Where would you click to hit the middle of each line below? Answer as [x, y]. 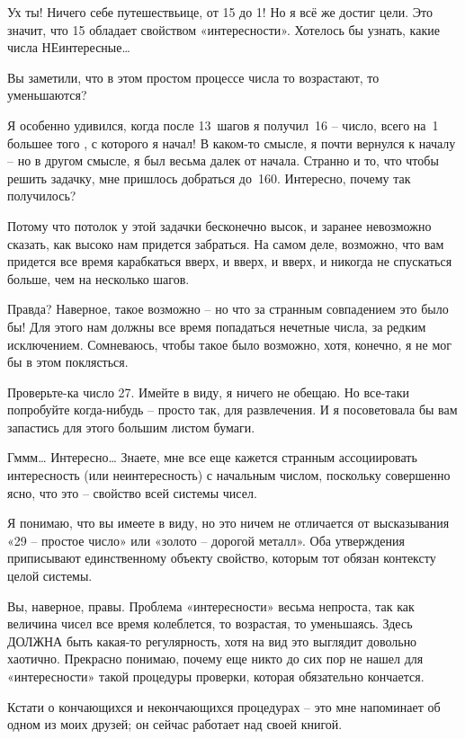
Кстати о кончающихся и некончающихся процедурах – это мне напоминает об [224, 706]
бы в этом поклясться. [68, 362]
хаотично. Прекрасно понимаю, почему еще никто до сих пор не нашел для [215, 659]
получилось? [42, 196]
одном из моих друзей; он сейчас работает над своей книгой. [175, 724]
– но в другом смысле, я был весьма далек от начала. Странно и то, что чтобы [223, 160]
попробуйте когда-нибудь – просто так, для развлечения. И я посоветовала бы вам [232, 410]
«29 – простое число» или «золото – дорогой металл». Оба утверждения [206, 540]
